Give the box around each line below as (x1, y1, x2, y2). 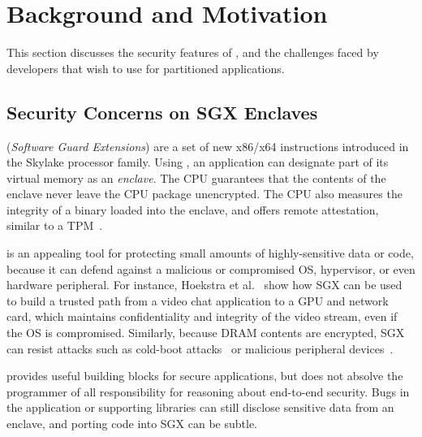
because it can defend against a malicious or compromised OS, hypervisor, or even (6, 260, 416, 277)
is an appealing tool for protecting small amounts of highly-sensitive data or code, (6, 244, 414, 262)
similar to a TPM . (6, 217, 103, 234)
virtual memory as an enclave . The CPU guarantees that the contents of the (6, 169, 386, 186)
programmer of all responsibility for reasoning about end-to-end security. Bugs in (6, 383, 410, 400)
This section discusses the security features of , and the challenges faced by (6, 44, 379, 61)
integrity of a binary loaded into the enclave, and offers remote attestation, (6, 201, 379, 218)
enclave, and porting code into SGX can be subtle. (6, 415, 258, 432)
